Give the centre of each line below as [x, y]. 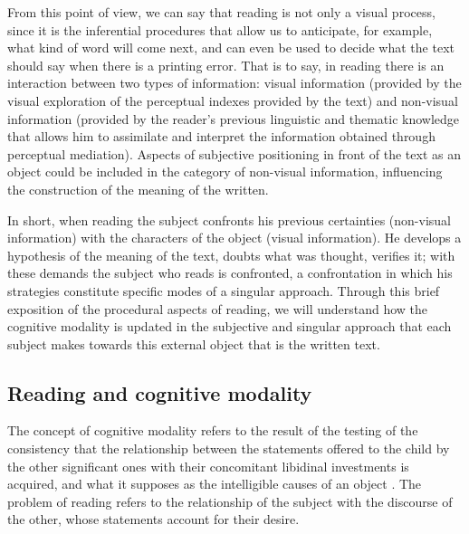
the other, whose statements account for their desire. [153, 519]
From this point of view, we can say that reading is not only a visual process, [221, 12]
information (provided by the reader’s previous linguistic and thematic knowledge [234, 118]
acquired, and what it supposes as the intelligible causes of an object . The [215, 484]
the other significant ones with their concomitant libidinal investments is [208, 466]
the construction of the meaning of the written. [138, 189]
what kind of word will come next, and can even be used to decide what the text [231, 48]
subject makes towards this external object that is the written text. [194, 343]
